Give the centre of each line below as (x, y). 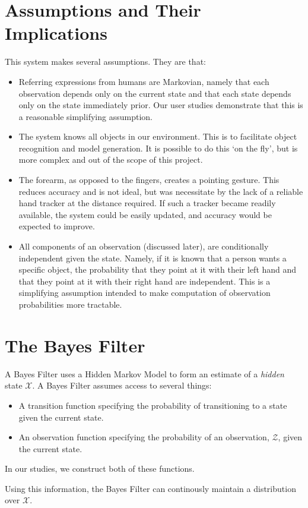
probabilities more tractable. (70, 304)
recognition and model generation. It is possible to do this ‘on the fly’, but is (158, 148)
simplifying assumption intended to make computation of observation (145, 293)
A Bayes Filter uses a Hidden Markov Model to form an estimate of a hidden (145, 373)
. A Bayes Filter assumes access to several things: (122, 385)
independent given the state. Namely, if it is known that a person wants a (153, 258)
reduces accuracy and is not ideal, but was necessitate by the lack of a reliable (161, 191)
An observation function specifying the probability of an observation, (144, 437)
